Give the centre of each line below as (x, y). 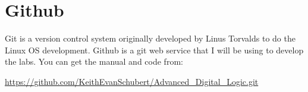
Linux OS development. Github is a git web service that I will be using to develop (154, 50)
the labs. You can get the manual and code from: (94, 61)
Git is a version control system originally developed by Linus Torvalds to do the (150, 38)
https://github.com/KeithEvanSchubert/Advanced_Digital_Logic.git (132, 81)
